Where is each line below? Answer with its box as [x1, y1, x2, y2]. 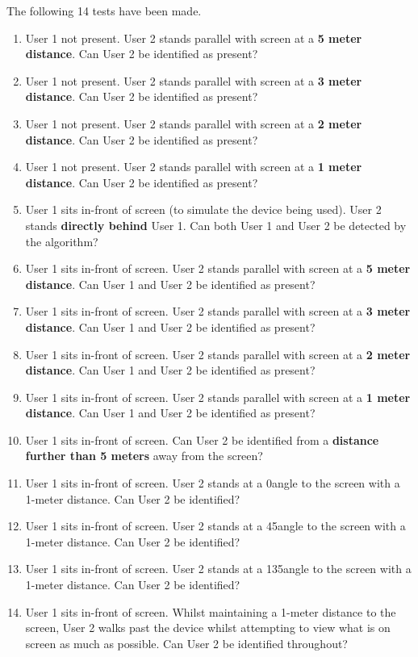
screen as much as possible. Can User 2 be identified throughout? [25, 634, 348, 651]
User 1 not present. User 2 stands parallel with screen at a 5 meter [25, 29, 362, 46]
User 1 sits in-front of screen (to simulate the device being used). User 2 [25, 201, 382, 218]
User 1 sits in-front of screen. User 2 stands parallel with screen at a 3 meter [25, 303, 411, 320]
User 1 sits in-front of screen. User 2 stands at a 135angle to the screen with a [25, 560, 412, 577]
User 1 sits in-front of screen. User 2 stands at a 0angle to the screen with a [25, 475, 400, 492]
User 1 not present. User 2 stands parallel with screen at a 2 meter [25, 115, 362, 132]
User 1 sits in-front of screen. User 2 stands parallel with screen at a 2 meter [25, 345, 411, 362]
